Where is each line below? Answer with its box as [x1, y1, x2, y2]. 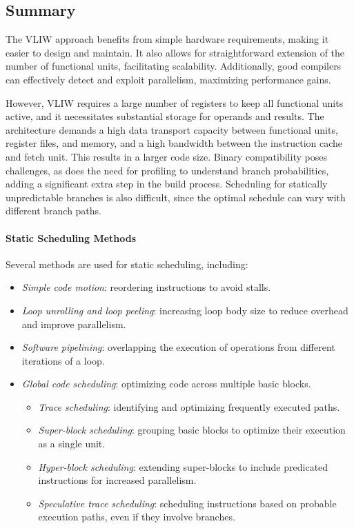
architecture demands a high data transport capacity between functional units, [6, 122, 338, 136]
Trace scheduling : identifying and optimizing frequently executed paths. [38, 399, 340, 414]
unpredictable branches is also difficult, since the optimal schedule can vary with [6, 190, 346, 204]
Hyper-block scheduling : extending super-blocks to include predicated [38, 459, 328, 474]
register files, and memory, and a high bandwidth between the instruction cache [6, 136, 343, 150]
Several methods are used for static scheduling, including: [6, 256, 248, 271]
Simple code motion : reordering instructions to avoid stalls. [21, 280, 271, 294]
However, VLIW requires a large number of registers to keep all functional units [6, 95, 344, 110]
